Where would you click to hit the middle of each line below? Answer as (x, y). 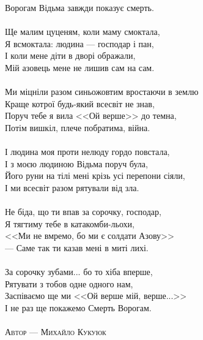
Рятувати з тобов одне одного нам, (69, 283)
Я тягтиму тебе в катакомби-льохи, (70, 223)
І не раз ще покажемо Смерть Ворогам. (78, 307)
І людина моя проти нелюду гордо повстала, (87, 152)
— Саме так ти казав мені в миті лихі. (77, 247)
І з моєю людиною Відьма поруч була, (76, 163)
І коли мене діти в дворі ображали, (70, 55)
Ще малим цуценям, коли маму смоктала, (83, 32)
